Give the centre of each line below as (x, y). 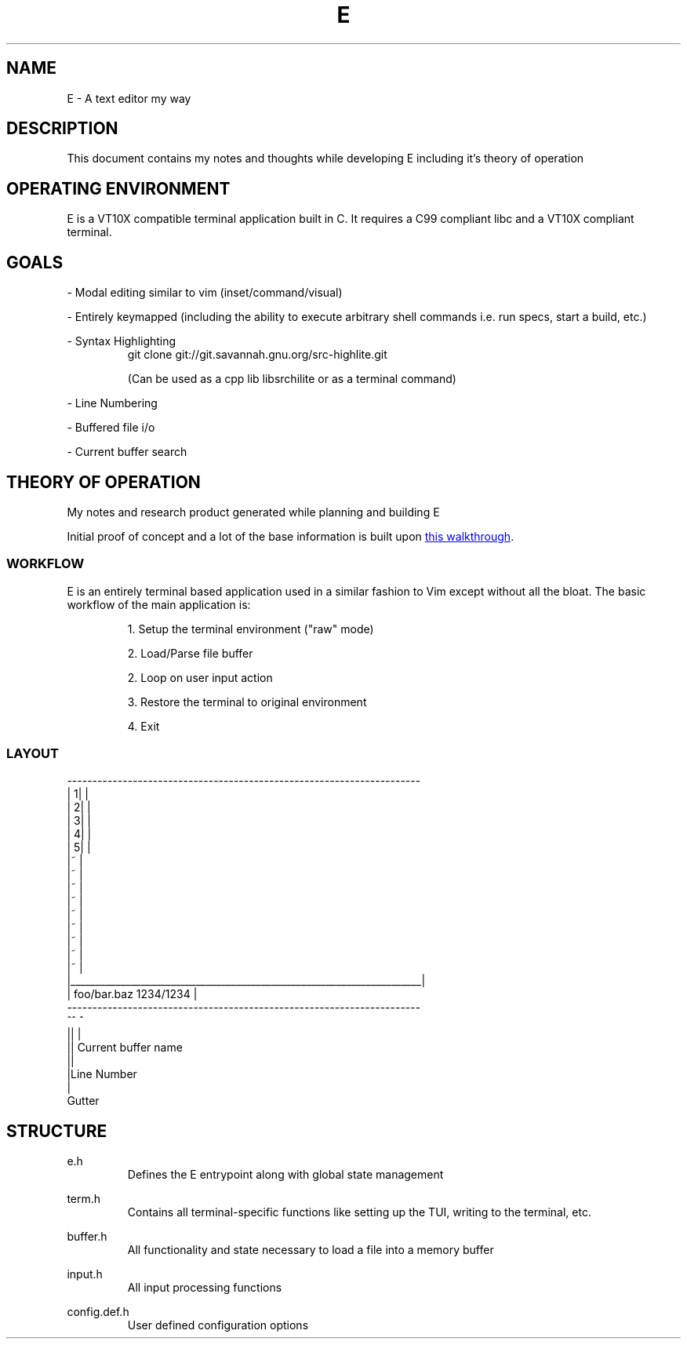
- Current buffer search (127, 452)
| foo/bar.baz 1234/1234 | (132, 994)
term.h (84, 1199)
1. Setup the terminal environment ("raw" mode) (251, 629)
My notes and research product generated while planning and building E (253, 512)
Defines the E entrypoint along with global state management (285, 1175)
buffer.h (87, 1237)
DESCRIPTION (62, 129)
